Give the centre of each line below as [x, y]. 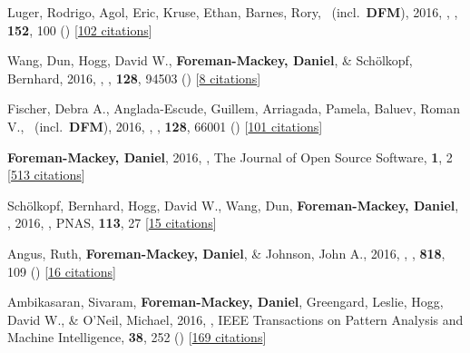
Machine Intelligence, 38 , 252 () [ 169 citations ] [137, 337]
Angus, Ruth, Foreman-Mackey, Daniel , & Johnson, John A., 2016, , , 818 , [226, 253]
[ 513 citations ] [46, 175]
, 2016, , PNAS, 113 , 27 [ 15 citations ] [112, 223]
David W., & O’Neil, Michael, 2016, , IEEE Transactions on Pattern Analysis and [235, 319]
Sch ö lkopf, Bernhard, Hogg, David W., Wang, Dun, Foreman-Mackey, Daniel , [233, 205]
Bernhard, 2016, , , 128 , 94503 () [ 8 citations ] [134, 78]
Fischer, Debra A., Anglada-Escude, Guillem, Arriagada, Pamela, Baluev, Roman [234, 108]
